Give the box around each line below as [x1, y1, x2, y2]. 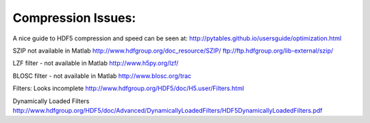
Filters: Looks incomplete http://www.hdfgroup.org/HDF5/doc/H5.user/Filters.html [12, 84, 245, 92]
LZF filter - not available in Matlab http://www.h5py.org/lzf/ [12, 59, 179, 68]
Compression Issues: [12, 10, 136, 25]
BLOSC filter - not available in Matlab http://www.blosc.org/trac [12, 72, 192, 80]
